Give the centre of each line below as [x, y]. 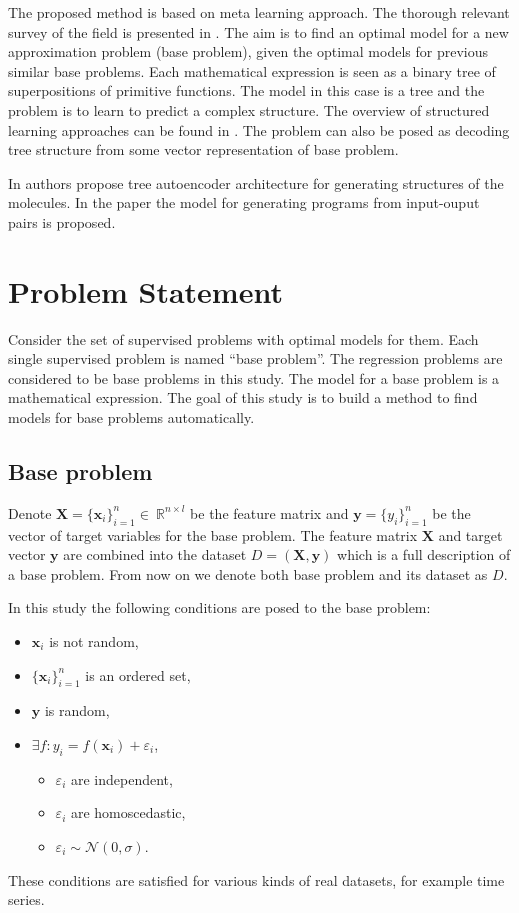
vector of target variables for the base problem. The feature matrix [213, 534]
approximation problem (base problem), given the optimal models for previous [248, 51]
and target [470, 534]
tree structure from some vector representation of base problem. [203, 149]
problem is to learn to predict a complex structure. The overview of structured [249, 109]
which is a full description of [424, 554]
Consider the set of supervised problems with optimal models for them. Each [243, 338]
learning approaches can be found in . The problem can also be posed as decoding [259, 129]
